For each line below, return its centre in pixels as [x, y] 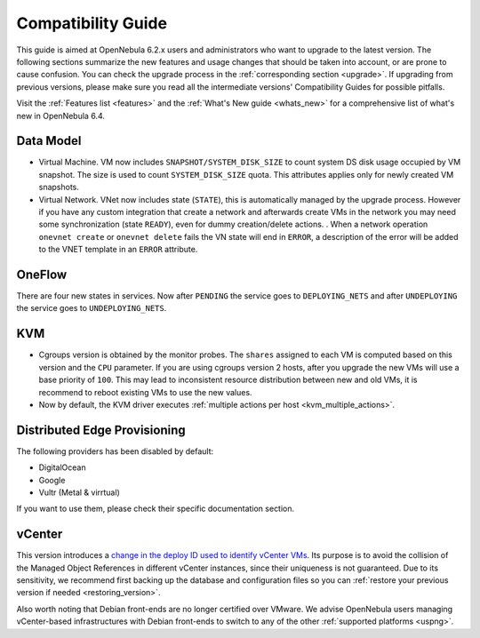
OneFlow [42, 274]
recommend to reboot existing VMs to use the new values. [145, 392]
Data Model [49, 141]
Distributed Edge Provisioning [101, 430]
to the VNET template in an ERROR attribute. [118, 250]
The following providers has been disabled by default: [115, 451]
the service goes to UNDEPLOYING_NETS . [92, 308]
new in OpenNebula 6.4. [61, 116]
